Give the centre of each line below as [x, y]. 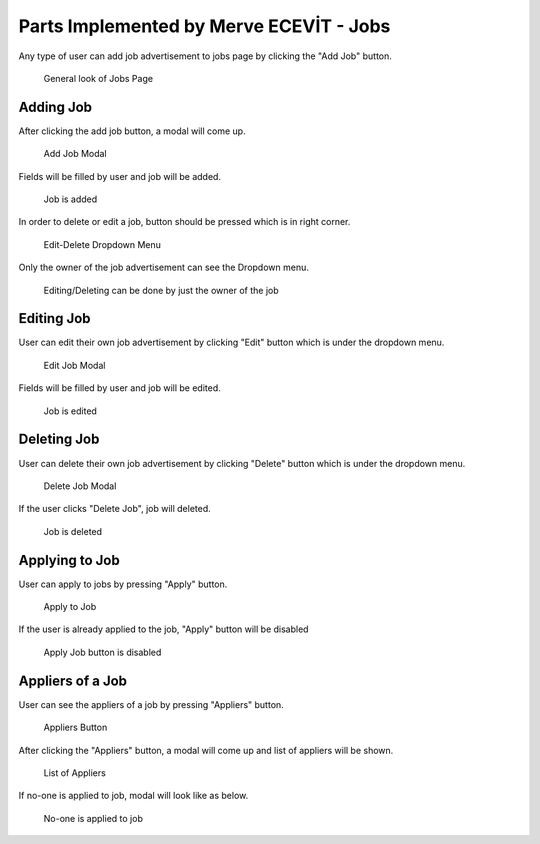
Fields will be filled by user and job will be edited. [120, 388]
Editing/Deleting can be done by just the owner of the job [161, 290]
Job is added [70, 199]
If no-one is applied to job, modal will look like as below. [133, 796]
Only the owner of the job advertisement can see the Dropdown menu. [164, 267]
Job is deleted [73, 531]
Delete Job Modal [80, 486]
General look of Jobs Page [98, 78]
